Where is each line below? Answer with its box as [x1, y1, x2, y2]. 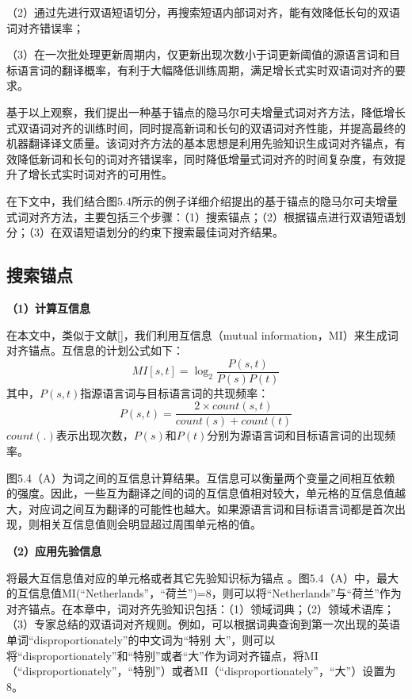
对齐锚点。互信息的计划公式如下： [6, 342, 184, 359]
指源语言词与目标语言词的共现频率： [80, 384, 269, 401]
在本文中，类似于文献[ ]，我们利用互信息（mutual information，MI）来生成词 [6, 326, 399, 343]
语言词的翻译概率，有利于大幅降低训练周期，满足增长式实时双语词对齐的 [17, 61, 395, 78]
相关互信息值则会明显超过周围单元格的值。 [39, 516, 261, 532]
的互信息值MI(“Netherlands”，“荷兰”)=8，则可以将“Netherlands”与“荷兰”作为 [6, 585, 402, 601]
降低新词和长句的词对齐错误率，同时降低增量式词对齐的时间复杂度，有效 [17, 150, 395, 167]
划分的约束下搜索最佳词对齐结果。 [105, 224, 284, 240]
